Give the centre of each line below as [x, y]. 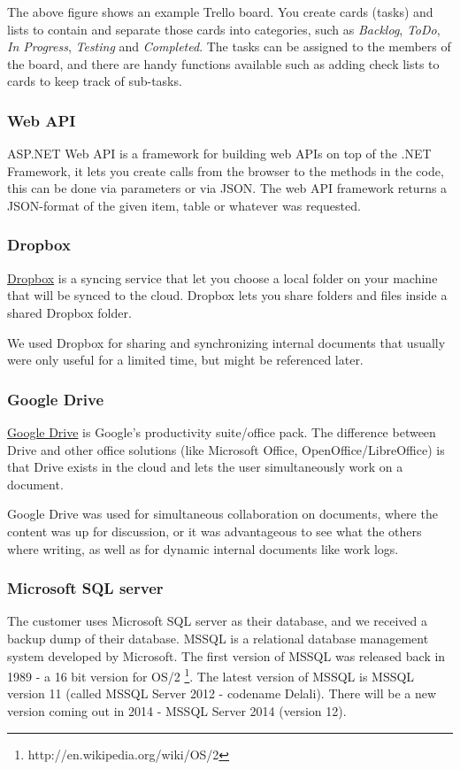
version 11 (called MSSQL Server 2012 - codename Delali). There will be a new [222, 693]
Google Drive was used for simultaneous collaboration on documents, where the [222, 514]
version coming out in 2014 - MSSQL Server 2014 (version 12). [177, 710]
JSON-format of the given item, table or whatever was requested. [184, 205]
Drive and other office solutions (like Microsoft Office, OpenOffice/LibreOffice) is [226, 449]
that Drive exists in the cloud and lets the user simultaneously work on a [205, 467]
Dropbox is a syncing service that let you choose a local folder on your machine [222, 277]
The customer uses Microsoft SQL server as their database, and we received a [217, 621]
